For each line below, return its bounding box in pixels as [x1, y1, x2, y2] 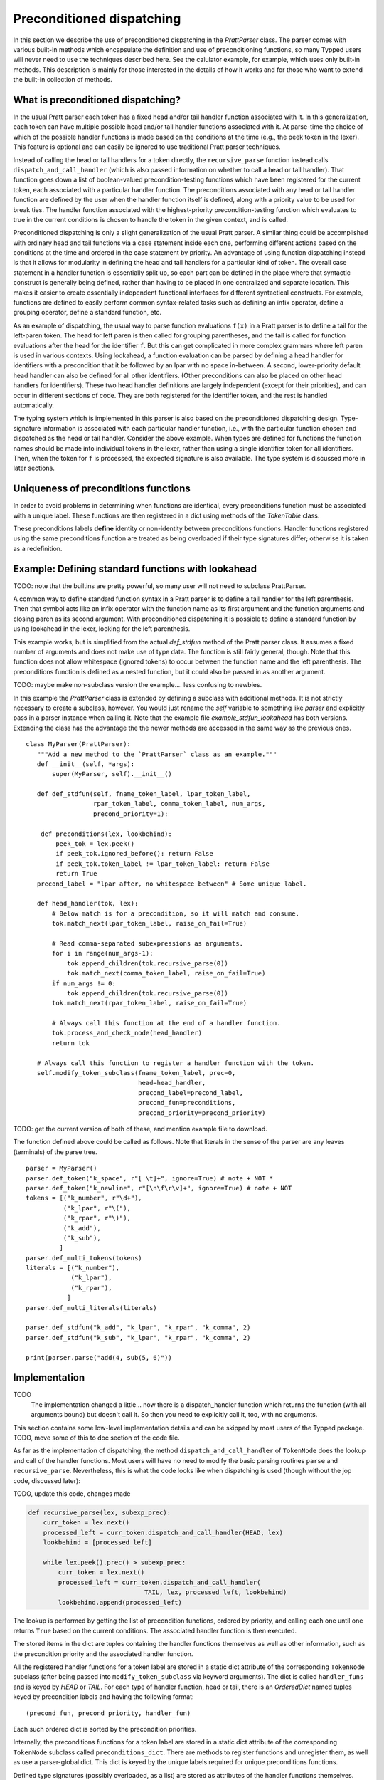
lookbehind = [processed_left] [43, 1539, 152, 1546]
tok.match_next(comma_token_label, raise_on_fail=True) [66, 969, 266, 978]
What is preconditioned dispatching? [13, 93, 181, 106]
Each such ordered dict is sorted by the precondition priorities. [13, 1725, 197, 1733]
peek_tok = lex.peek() [55, 840, 135, 848]
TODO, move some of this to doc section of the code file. [13, 1433, 181, 1442]
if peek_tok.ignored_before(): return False [55, 849, 213, 858]
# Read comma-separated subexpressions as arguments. [52, 939, 243, 947]
